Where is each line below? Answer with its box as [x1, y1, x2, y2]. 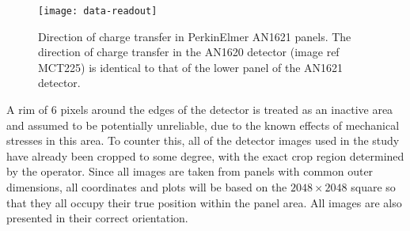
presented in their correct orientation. [6, 210, 188, 226]
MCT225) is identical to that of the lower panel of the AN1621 [38, 59, 344, 75]
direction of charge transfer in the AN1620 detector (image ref [38, 44, 340, 60]
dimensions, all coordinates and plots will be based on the [6, 179, 287, 195]
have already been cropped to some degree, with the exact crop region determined [6, 147, 404, 164]
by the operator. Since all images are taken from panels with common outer [6, 163, 374, 180]
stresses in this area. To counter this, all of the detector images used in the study [6, 132, 400, 149]
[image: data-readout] [38, 6, 158, 17]
